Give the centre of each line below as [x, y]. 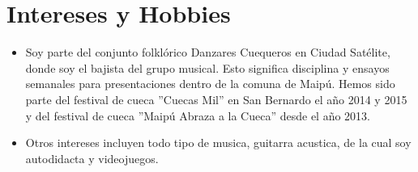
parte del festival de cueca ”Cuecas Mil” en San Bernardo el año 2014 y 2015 [216, 99]
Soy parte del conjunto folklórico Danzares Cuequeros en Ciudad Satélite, [208, 52]
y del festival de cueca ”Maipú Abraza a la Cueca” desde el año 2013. [198, 115]
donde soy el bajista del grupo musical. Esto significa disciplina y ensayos [207, 67]
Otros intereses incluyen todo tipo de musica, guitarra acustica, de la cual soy [218, 143]
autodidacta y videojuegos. [92, 158]
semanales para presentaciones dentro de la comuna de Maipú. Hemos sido [210, 84]
